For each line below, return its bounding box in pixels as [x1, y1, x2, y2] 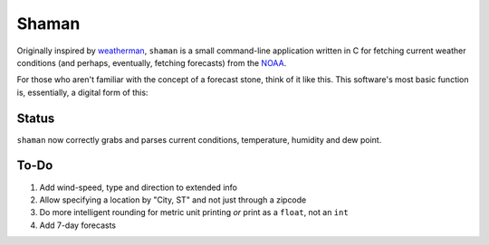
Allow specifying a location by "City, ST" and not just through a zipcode [39, 194, 307, 205]
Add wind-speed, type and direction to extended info [39, 182, 237, 193]
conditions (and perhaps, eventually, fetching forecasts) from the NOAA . [16, 57, 287, 68]
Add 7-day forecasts [39, 220, 117, 231]
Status [16, 110, 55, 126]
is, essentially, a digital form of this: [16, 87, 149, 98]
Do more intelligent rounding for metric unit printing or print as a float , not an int [39, 207, 349, 218]
